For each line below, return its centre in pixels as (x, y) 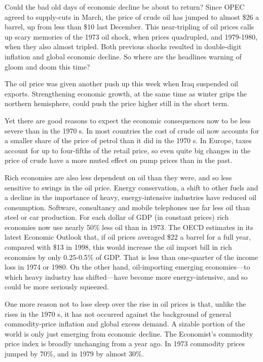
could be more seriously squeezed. (57, 287)
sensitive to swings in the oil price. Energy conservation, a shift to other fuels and (131, 187)
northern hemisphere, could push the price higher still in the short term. (117, 103)
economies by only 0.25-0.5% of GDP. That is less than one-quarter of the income (131, 257)
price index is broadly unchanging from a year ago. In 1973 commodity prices (125, 343)
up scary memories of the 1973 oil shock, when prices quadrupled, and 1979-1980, (131, 36)
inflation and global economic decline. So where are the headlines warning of (123, 56)
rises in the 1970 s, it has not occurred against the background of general (118, 314)
